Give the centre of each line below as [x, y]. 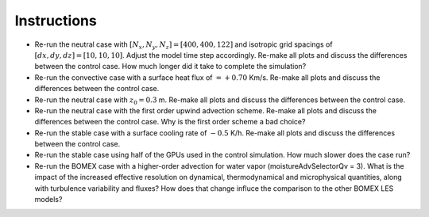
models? [48, 200]
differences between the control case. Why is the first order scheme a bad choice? [170, 122]
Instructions [56, 21]
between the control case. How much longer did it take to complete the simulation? [170, 67]
